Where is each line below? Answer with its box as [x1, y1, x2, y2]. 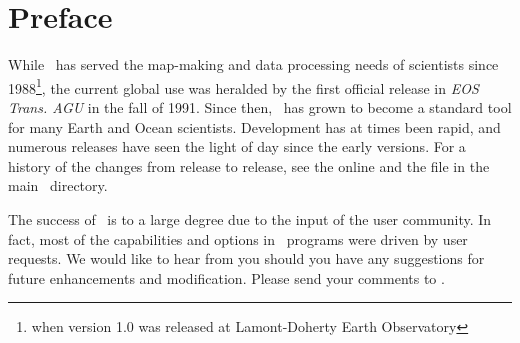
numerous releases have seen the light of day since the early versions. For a [8, 136, 466, 157]
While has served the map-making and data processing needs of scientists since [8, 54, 499, 75]
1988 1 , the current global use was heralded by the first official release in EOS [8, 74, 479, 98]
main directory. [8, 175, 108, 196]
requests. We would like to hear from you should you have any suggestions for [8, 248, 485, 269]
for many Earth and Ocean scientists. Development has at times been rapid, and [8, 116, 501, 137]
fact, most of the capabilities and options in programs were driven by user [8, 228, 468, 249]
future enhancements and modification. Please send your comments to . [8, 267, 445, 288]
